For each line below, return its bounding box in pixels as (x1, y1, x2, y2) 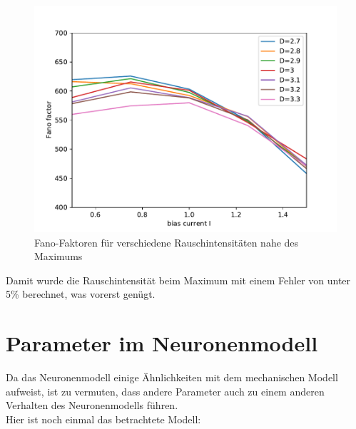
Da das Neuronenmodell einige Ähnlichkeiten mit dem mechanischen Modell (6, 370, 338, 385)
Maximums (34, 249, 83, 264)
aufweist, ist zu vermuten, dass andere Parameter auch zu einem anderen (6, 383, 325, 398)
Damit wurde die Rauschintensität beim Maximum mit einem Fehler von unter (6, 272, 351, 287)
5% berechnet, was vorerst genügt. (6, 286, 156, 301)
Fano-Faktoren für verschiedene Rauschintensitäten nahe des (34, 234, 299, 249)
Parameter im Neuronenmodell (6, 329, 318, 358)
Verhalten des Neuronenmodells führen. (6, 398, 178, 413)
